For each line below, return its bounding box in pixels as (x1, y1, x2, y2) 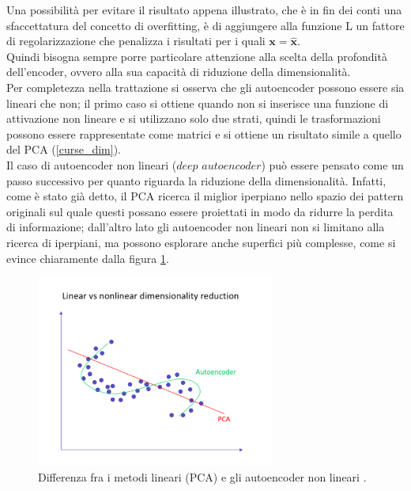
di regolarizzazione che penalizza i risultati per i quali (6, 32, 266, 49)
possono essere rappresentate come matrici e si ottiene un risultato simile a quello (6, 125, 402, 142)
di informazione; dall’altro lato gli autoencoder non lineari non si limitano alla (6, 219, 385, 235)
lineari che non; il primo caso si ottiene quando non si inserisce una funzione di (6, 94, 389, 111)
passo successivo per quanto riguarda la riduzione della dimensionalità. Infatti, (6, 172, 386, 188)
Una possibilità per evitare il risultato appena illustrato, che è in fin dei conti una (6, 2, 402, 17)
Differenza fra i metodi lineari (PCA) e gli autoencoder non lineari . (38, 468, 367, 485)
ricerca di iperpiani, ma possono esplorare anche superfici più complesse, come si (6, 234, 396, 250)
